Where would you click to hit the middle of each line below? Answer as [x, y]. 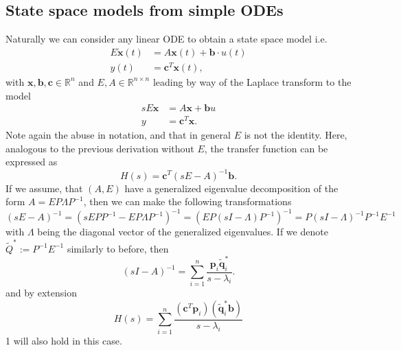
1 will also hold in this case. [64, 340]
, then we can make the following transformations [187, 201]
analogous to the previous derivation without [100, 148]
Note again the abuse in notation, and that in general [118, 135]
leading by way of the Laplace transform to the [252, 81]
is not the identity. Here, [296, 135]
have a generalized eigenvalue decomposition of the [231, 188]
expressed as [32, 162]
